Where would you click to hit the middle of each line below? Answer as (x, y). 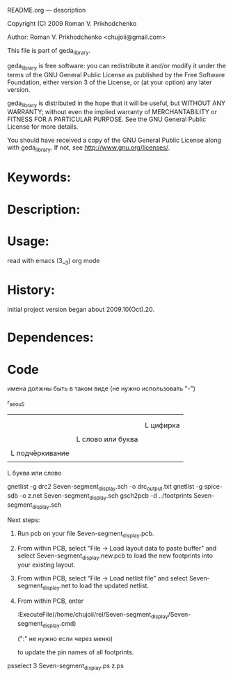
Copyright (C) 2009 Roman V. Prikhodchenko (72, 23)
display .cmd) (59, 624)
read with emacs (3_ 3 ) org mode (54, 261)
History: (31, 290)
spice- (213, 487)
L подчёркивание (40, 453)
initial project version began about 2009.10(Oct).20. (81, 310)
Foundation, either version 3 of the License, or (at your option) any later (110, 82)
